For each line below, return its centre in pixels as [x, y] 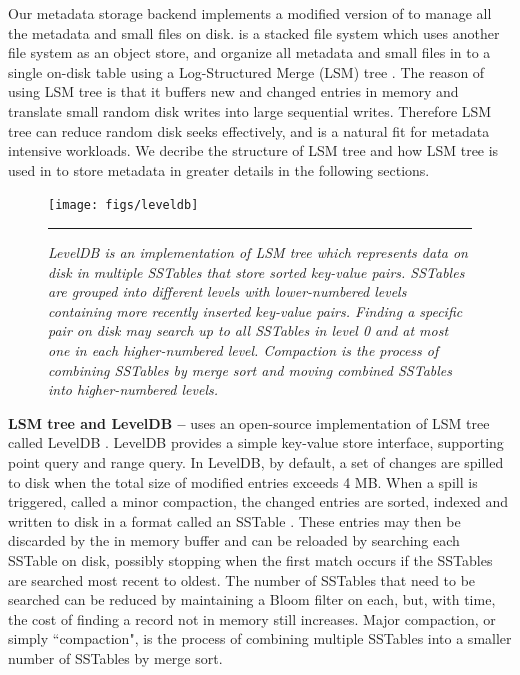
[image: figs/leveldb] [123, 205]
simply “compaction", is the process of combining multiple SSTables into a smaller [260, 638]
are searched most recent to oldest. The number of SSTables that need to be [242, 579]
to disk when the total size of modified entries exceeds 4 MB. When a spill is [243, 481]
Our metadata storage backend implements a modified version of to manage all [250, 13]
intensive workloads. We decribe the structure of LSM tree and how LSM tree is [253, 150]
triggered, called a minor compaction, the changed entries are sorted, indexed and [258, 501]
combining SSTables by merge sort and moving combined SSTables [250, 369]
